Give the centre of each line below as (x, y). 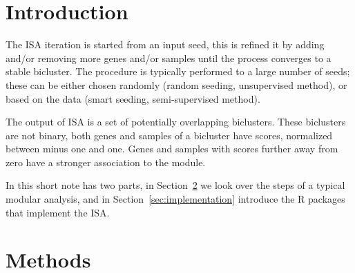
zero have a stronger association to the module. (106, 162)
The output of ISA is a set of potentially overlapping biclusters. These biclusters (176, 122)
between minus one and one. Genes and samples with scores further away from (172, 149)
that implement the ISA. (58, 212)
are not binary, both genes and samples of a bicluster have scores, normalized (169, 135)
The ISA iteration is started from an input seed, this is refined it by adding (165, 44)
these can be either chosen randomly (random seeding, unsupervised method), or (176, 84)
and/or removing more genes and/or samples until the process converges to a (169, 58)
